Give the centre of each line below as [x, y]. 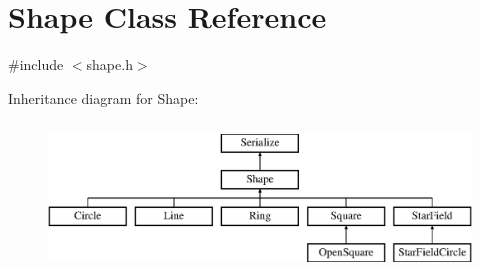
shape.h [109, 64]
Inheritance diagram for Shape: [103, 97]
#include [36, 64]
